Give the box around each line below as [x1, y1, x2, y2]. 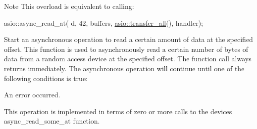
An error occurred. [4, 89, 60, 100]
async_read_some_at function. [4, 116, 100, 126]
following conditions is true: [4, 73, 88, 83]
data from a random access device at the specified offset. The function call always [4, 53, 252, 64]
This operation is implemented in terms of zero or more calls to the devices [4, 106, 232, 116]
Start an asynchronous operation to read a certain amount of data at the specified [4, 34, 253, 44]
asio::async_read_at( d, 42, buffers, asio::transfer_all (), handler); [4, 17, 203, 28]
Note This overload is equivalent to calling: [4, 1, 134, 11]
